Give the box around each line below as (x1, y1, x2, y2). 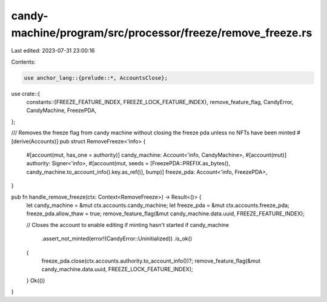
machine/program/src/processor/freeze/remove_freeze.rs (11, 26, 312, 39)
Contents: (11, 58, 36, 65)
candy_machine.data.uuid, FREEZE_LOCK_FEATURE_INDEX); (41, 266, 193, 273)
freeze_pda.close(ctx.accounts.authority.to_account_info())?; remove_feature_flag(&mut (41, 257, 260, 264)
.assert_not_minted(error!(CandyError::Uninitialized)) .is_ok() (41, 235, 193, 242)
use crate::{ (11, 90, 41, 97)
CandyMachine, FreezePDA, (26, 107, 97, 114)
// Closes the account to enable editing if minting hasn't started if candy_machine (26, 221, 230, 228)
